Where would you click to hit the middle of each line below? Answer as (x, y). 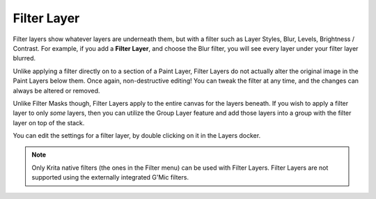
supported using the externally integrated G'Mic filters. (110, 177)
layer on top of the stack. (49, 122)
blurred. (24, 58)
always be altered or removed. (56, 90)
